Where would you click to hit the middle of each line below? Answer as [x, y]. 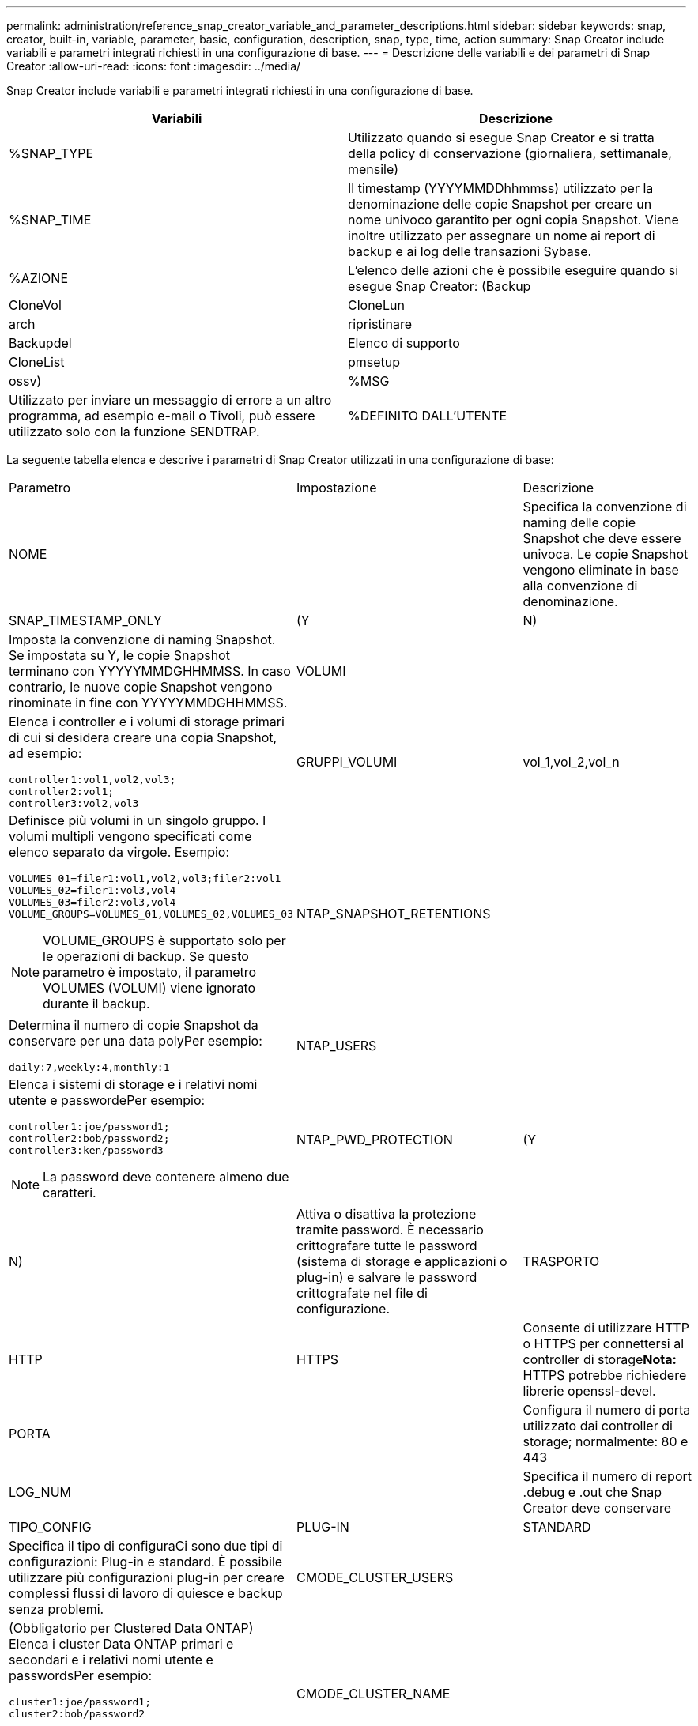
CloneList [37, 362]
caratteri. [70, 1193]
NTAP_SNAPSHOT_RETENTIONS [394, 913]
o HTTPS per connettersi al [604, 1343]
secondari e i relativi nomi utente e [111, 1660]
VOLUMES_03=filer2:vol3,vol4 [92, 902]
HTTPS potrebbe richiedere [605, 1375]
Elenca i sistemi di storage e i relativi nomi [133, 1084]
